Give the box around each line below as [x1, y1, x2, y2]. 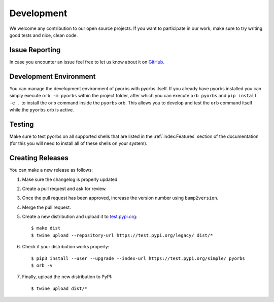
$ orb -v [31, 262, 53, 269]
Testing [9, 120, 34, 129]
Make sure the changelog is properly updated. [22, 176, 119, 182]
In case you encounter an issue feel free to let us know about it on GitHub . [9, 59, 165, 65]
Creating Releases [9, 154, 68, 162]
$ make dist [31, 225, 61, 231]
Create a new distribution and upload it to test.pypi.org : [22, 213, 138, 220]
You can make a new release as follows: [9, 167, 93, 173]
